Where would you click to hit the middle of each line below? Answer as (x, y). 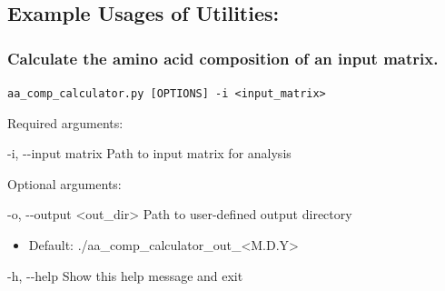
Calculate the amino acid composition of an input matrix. (223, 58)
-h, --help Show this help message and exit (125, 275)
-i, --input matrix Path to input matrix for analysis (149, 153)
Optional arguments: (64, 183)
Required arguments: (65, 122)
